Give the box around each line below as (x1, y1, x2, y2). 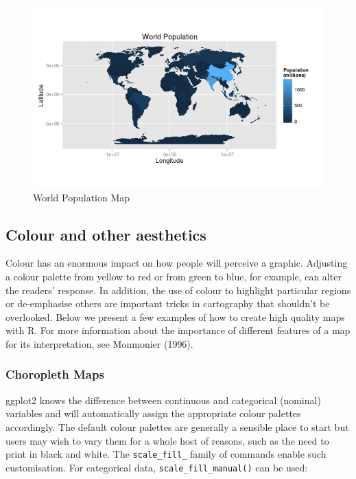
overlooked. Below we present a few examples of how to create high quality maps (5, 309, 345, 324)
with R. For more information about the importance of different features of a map (5, 323, 351, 337)
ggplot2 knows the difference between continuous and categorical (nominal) (5, 392, 321, 407)
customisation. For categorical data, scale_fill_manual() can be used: (5, 460, 308, 474)
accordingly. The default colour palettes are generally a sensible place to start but (5, 419, 349, 434)
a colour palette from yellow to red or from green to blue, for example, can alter (5, 269, 342, 283)
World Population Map (33, 190, 130, 204)
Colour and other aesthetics (5, 223, 206, 245)
